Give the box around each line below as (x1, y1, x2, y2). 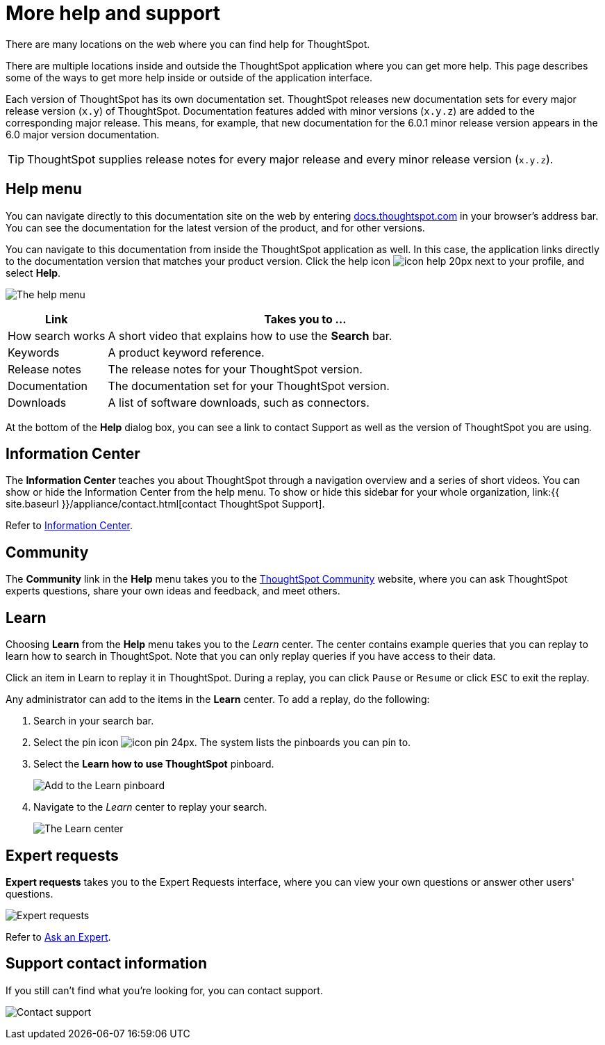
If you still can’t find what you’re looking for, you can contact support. (6, 984, 323, 996)
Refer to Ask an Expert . (6, 930, 111, 943)
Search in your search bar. (33, 715, 154, 727)
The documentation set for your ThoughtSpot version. (108, 378, 390, 393)
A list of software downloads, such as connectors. (108, 395, 370, 410)
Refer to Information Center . (6, 519, 133, 532)
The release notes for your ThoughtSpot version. (108, 362, 363, 376)
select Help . (6, 266, 61, 279)
